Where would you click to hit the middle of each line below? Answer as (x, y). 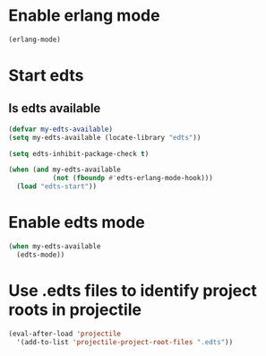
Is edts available (55, 109)
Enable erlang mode (84, 16)
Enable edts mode (77, 223)
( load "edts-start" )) (57, 187)
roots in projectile (75, 309)
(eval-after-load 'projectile (65, 334)
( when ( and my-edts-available (65, 170)
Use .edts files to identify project (133, 290)
